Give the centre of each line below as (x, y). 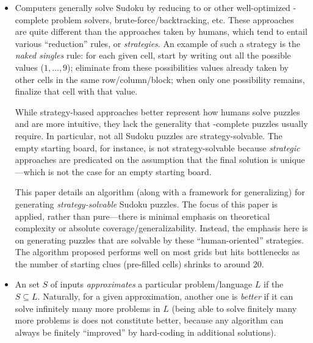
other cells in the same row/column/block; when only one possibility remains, (160, 79)
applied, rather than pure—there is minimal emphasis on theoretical (142, 216)
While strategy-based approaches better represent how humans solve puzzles (157, 111)
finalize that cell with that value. (76, 91)
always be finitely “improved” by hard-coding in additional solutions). (146, 332)
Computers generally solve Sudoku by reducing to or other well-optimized (153, 7)
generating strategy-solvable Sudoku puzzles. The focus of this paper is (146, 204)
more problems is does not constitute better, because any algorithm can (149, 320)
